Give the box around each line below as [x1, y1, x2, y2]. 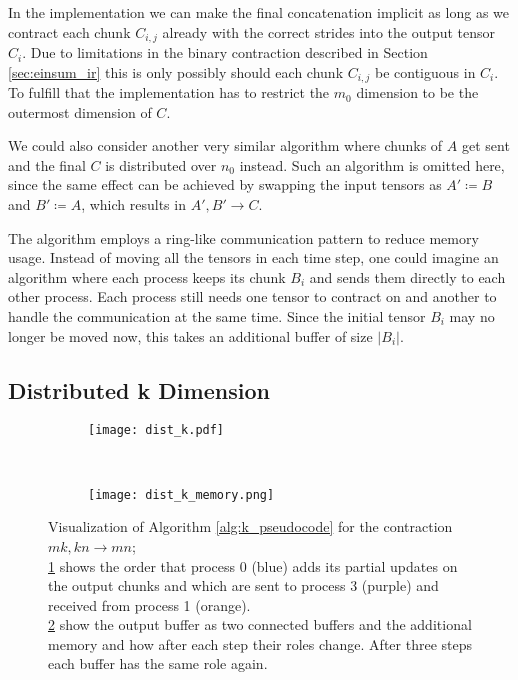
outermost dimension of [8, 101, 152, 122]
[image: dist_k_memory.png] [88, 487, 275, 502]
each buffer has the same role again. [48, 653, 268, 674]
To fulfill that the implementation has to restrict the [8, 82, 330, 103]
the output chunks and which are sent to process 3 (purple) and [48, 575, 439, 596]
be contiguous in [374, 61, 476, 82]
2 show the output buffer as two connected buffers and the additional [48, 614, 472, 635]
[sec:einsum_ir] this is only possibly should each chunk [8, 61, 344, 82]
